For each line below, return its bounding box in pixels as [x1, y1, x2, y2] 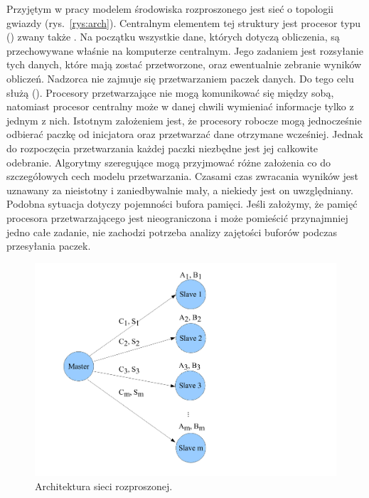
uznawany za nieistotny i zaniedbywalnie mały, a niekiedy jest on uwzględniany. [6, 182, 353, 197]
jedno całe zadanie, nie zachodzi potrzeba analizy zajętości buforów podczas [6, 224, 337, 239]
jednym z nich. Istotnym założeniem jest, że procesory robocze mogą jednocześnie [6, 112, 362, 127]
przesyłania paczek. [6, 238, 91, 253]
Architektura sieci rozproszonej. [35, 478, 173, 493]
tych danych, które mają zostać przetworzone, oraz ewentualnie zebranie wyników [6, 57, 362, 72]
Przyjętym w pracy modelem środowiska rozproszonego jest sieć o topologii [6, 1, 334, 16]
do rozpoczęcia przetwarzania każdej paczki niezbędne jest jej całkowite [6, 140, 319, 155]
